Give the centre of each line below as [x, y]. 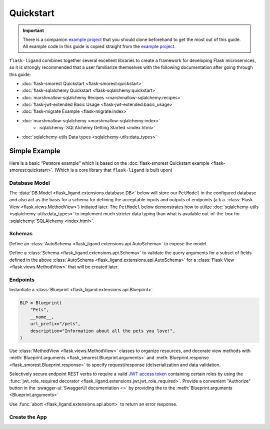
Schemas [21, 234]
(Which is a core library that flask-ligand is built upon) [113, 170]
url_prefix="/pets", [55, 324]
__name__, [42, 317]
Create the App [28, 417]
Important [33, 30]
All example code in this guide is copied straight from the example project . [99, 46]
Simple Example [35, 151]
